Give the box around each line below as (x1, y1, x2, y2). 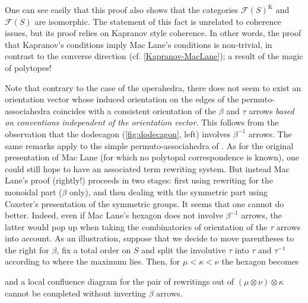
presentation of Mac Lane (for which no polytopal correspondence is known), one (5, 151, 300, 163)
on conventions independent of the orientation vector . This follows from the (5, 116, 279, 128)
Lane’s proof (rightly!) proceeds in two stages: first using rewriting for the (5, 174, 274, 186)
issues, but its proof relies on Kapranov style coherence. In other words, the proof (5, 27, 301, 39)
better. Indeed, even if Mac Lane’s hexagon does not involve (5, 209, 223, 221)
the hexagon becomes (221, 255, 299, 267)
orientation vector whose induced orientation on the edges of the (5, 93, 239, 105)
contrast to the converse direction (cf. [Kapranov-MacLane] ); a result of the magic (5, 50, 303, 62)
